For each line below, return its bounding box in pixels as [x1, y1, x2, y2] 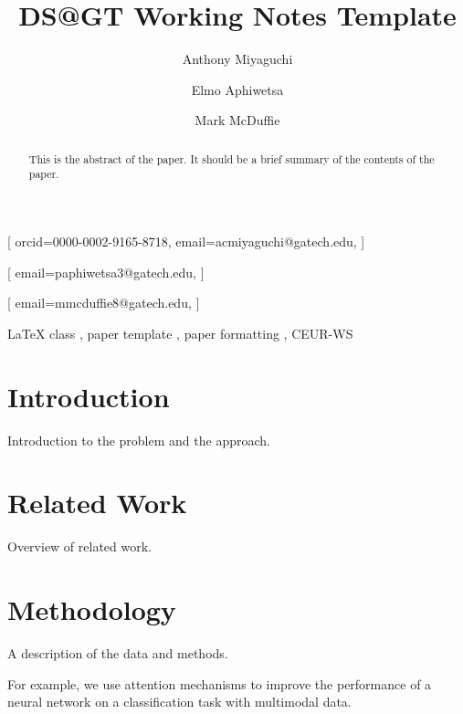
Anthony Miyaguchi [182, 49, 293, 68]
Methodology [7, 591, 176, 628]
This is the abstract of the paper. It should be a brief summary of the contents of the [28, 151, 435, 166]
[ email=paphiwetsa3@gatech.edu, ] [7, 262, 205, 281]
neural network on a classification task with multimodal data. [7, 692, 352, 711]
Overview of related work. [7, 537, 153, 556]
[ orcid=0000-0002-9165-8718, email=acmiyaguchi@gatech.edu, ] [7, 232, 365, 251]
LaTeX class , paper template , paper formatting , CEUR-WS [7, 323, 353, 342]
